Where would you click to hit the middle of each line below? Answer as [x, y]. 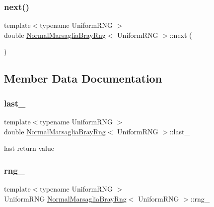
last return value [29, 148]
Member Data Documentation [83, 78]
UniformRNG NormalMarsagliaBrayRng [65, 198]
